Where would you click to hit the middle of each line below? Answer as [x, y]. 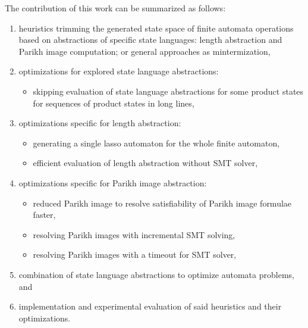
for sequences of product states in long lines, [114, 103]
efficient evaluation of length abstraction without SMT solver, [145, 163]
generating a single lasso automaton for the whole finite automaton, [156, 143]
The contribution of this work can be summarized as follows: [115, 8]
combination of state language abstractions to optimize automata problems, [156, 274]
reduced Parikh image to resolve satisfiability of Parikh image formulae [162, 203]
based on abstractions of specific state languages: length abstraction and [150, 40]
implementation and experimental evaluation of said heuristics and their [150, 306]
